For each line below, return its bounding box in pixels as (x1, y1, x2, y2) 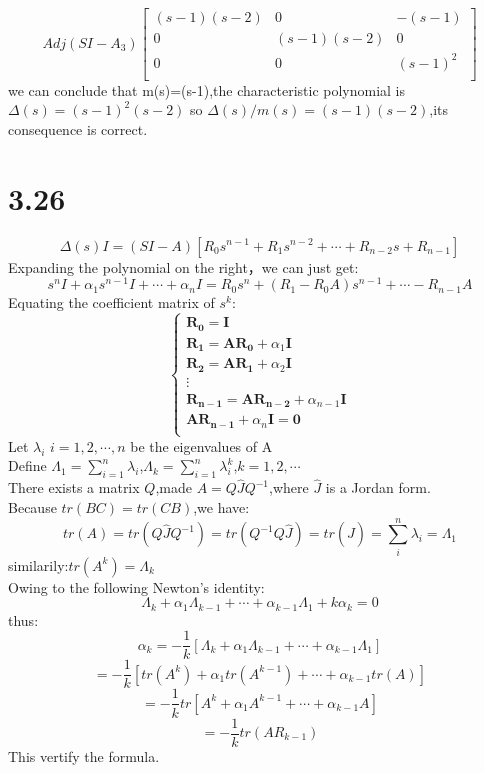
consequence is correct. (8, 118, 148, 139)
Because (8, 497, 57, 517)
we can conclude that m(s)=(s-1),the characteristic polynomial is (8, 79, 406, 100)
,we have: (193, 497, 250, 517)
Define (8, 455, 47, 476)
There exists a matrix (8, 477, 140, 498)
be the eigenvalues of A (130, 435, 273, 456)
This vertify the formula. (8, 745, 160, 766)
